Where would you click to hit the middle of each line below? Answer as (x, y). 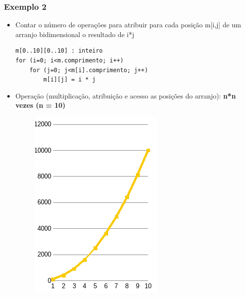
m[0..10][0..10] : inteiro (59, 51)
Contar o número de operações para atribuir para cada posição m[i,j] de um (128, 25)
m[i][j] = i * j (70, 80)
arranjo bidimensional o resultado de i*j (75, 34)
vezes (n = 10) (40, 105)
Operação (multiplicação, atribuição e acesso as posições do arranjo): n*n (126, 95)
